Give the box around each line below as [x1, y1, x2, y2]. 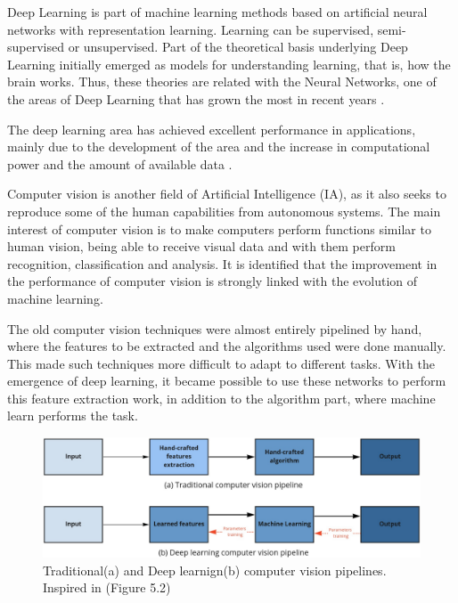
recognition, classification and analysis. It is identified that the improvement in [7, 254, 438, 273]
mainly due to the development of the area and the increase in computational [7, 137, 430, 156]
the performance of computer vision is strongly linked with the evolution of [7, 272, 418, 290]
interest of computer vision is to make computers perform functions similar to [7, 219, 431, 238]
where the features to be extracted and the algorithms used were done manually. [7, 337, 446, 355]
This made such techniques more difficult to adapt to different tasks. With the [7, 354, 435, 372]
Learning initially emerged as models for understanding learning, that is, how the [7, 54, 451, 73]
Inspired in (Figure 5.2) [43, 578, 171, 597]
